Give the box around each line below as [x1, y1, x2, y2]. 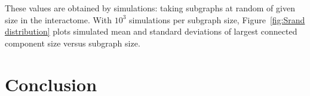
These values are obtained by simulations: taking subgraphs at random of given [5, 2, 295, 14]
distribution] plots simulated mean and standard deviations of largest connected [5, 25, 297, 38]
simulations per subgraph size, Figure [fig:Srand [129, 13, 305, 26]
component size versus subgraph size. [5, 36, 140, 49]
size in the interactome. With [5, 13, 112, 26]
